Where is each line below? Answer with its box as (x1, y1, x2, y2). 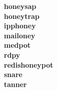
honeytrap (4, 10, 40, 21)
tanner (4, 79, 27, 89)
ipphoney (4, 20, 36, 31)
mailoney (4, 30, 36, 40)
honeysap (4, 1, 36, 11)
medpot (4, 40, 31, 50)
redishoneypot (4, 59, 54, 70)
